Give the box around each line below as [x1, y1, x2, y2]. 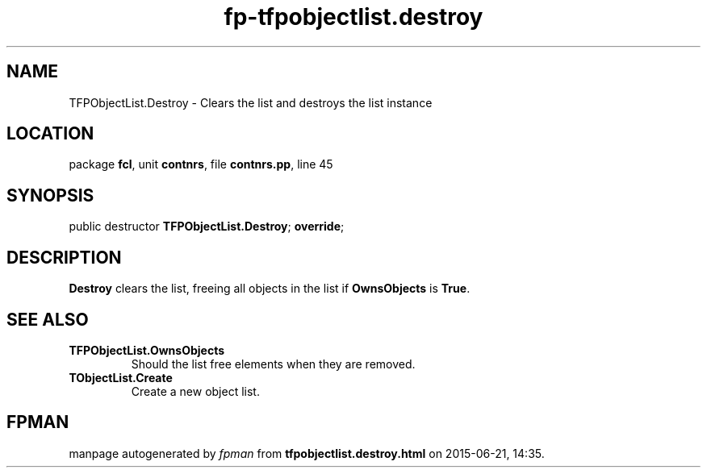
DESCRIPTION [6, 247, 122, 268]
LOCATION [6, 123, 94, 144]
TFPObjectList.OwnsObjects [69, 343, 224, 357]
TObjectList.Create [69, 370, 173, 385]
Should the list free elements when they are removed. [131, 356, 416, 371]
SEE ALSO [6, 309, 89, 330]
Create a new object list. [131, 384, 260, 398]
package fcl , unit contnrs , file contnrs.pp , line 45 [69, 157, 333, 172]
